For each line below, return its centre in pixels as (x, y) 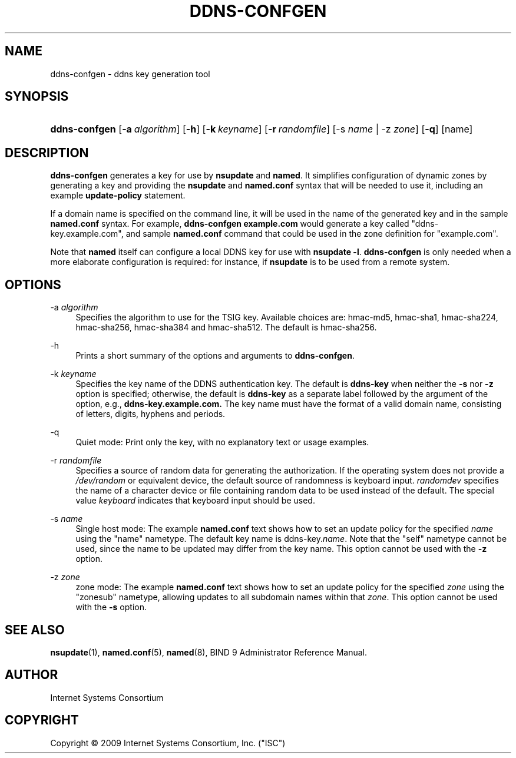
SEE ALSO (35, 630)
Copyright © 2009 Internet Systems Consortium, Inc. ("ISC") (168, 743)
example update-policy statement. (118, 196)
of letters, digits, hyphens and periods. (150, 414)
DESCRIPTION (47, 153)
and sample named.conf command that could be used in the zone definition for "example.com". (312, 234)
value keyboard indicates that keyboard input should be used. (195, 501)
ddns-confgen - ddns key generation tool (130, 74)
